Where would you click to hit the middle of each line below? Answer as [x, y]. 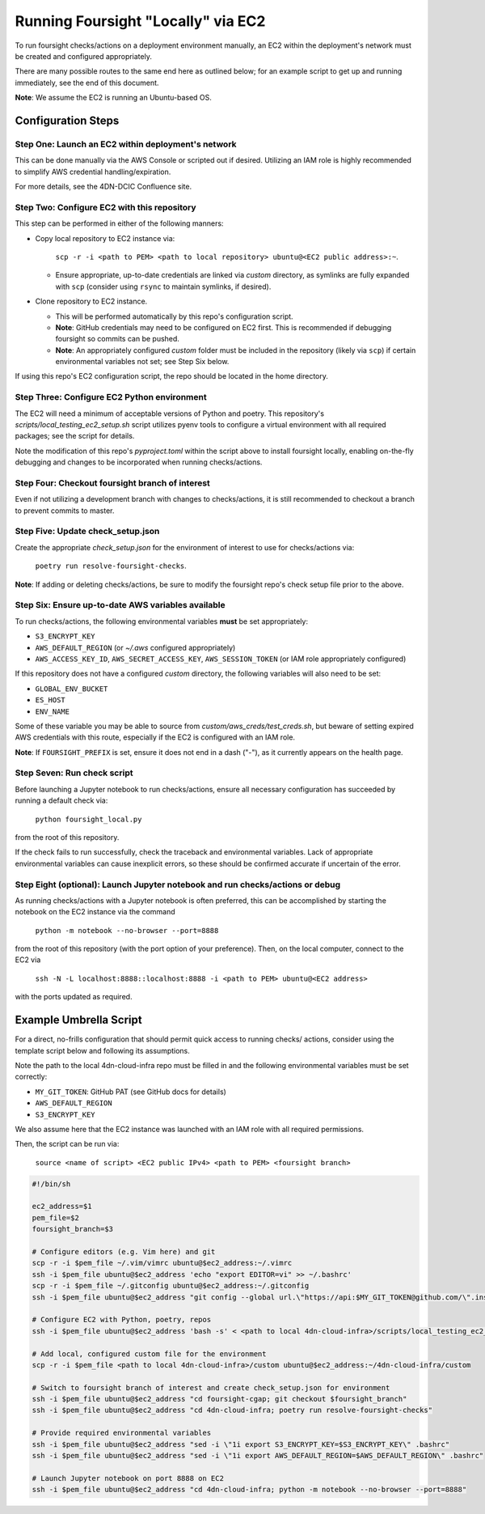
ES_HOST [51, 700]
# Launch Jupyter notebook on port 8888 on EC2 [128, 1478]
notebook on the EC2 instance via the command [95, 912]
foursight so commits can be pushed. [117, 339]
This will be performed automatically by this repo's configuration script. [175, 316]
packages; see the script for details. [75, 436]
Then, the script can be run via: [67, 1144]
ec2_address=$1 [62, 1207]
